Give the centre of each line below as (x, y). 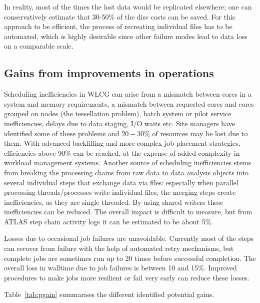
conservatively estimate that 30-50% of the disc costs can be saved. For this (120, 16)
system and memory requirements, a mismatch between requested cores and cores (129, 103)
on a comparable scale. (39, 46)
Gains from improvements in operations (109, 73)
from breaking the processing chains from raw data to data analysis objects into (126, 172)
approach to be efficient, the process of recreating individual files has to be (118, 26)
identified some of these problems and (62, 133)
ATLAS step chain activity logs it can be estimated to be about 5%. (109, 221)
